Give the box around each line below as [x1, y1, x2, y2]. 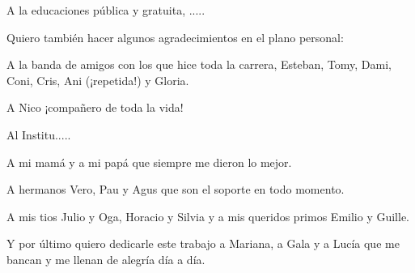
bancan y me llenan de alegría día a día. [6, 250, 205, 267]
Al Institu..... [6, 126, 71, 143]
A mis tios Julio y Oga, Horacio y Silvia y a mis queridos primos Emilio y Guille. [6, 207, 409, 224]
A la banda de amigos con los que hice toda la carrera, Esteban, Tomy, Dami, [6, 56, 392, 73]
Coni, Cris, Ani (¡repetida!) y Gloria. [6, 71, 189, 88]
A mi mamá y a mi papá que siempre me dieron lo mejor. [6, 153, 292, 170]
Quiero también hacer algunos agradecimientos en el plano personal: [6, 28, 344, 45]
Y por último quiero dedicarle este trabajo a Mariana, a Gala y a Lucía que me [6, 235, 400, 252]
